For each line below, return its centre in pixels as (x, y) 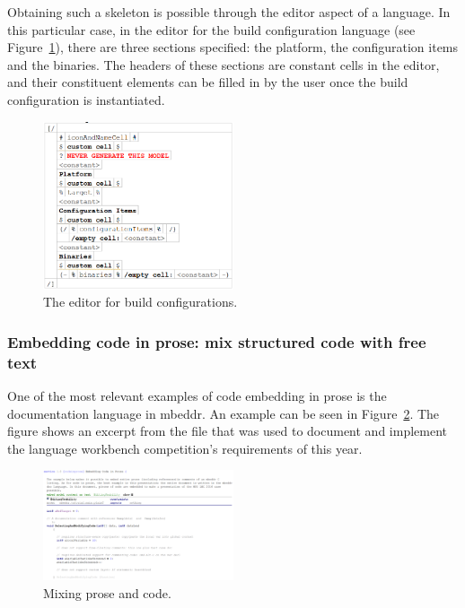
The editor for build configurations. (140, 302)
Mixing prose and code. (107, 592)
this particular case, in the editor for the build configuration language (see (211, 29)
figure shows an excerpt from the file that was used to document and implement (227, 431)
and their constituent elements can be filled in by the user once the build (208, 82)
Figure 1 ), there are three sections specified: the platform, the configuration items (233, 47)
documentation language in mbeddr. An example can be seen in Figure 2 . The (224, 413)
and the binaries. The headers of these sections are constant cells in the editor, (224, 64)
